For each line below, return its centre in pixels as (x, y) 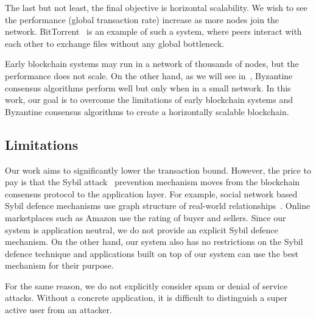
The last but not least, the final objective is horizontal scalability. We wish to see (156, 7)
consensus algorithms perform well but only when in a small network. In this (148, 87)
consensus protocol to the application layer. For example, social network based (151, 193)
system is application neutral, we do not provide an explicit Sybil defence (142, 229)
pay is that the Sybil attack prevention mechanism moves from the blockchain (153, 182)
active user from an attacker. (58, 310)
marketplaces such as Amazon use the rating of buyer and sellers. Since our (146, 217)
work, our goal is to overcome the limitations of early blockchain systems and (149, 100)
